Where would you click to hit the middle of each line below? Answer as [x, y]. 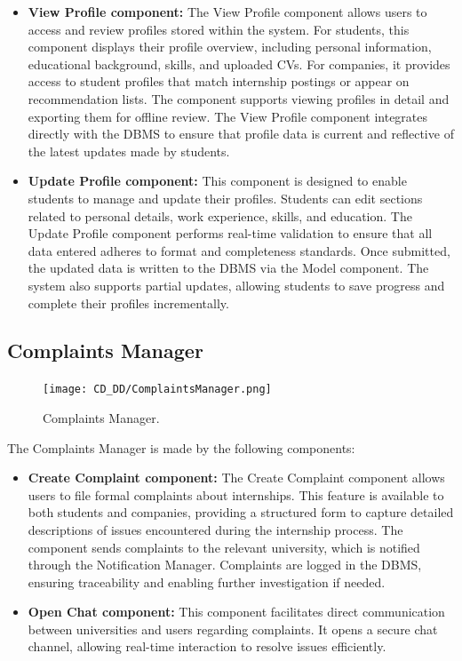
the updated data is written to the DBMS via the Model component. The [228, 268]
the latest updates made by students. [129, 151]
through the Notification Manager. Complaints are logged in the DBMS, [225, 565]
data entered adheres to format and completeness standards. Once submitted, [239, 250]
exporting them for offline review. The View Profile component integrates [228, 116]
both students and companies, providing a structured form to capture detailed [241, 512]
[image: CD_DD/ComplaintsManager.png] [157, 390]
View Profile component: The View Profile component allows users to [227, 12]
